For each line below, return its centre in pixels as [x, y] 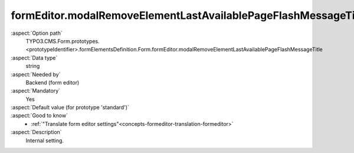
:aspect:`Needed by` [36, 74]
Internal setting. [45, 140]
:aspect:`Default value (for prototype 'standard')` [70, 108]
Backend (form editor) [53, 82]
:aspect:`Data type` [34, 58]
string [33, 66]
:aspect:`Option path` [37, 33]
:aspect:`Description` [36, 132]
